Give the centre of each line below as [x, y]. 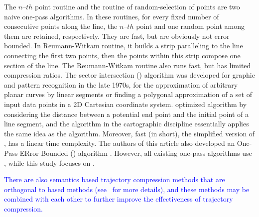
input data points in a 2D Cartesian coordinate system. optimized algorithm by [126, 104]
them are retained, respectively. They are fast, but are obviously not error [117, 36]
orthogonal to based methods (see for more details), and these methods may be [127, 189]
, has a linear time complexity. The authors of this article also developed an [120, 143]
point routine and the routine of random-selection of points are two [137, 6]
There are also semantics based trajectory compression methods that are [115, 179]
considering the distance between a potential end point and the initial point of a [127, 114]
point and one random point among [190, 26]
